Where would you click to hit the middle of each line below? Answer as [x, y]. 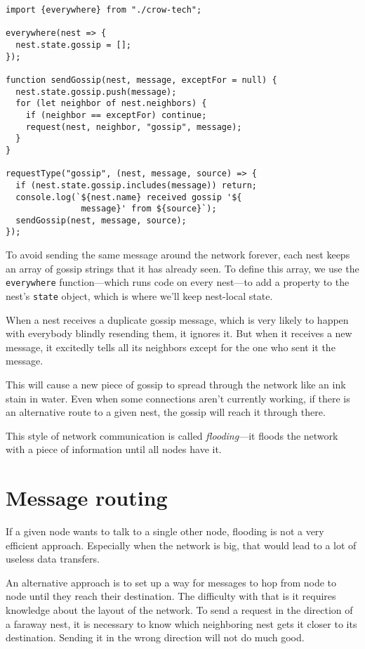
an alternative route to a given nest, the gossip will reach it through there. [166, 412]
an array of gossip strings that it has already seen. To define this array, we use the [182, 268]
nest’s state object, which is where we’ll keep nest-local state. [139, 295]
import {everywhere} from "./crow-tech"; [104, 10]
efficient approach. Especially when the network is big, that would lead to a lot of [181, 545]
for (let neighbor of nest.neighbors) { [111, 104]
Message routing [87, 498]
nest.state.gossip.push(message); [96, 92]
